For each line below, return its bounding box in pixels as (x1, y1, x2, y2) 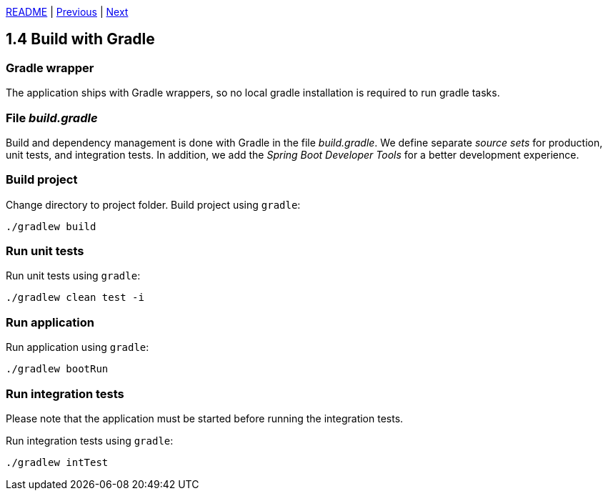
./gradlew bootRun (6, 363, 109, 375)
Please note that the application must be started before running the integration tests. (6, 412, 404, 425)
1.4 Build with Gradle (6, 30, 155, 49)
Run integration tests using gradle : (6, 434, 174, 447)
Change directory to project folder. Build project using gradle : (6, 198, 301, 211)
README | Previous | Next (6, 6, 129, 18)
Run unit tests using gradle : (6, 269, 141, 282)
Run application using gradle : (6, 341, 149, 354)
